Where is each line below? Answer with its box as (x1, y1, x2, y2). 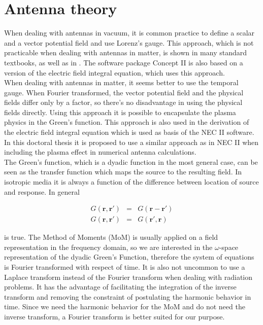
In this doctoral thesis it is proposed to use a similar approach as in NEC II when (4, 136, 259, 147)
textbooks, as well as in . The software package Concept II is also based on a (4, 57, 243, 67)
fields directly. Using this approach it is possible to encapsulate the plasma (4, 106, 236, 117)
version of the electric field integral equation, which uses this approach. (4, 67, 225, 78)
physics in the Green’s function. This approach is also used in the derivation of (4, 117, 249, 127)
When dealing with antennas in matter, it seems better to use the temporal (4, 77, 239, 88)
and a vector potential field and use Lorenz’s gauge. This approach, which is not (4, 37, 254, 48)
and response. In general (4, 186, 80, 197)
